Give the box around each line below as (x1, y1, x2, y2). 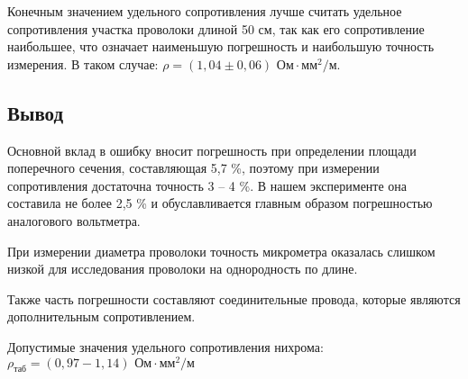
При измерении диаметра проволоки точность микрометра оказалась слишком (7, 241, 436, 260)
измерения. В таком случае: (7, 54, 159, 73)
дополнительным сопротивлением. (7, 307, 196, 326)
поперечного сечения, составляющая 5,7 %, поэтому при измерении (7, 158, 380, 177)
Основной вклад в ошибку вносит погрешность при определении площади (7, 140, 417, 159)
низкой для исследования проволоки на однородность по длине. (7, 259, 358, 278)
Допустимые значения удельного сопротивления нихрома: (7, 337, 324, 356)
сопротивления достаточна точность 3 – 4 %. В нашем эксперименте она (7, 176, 408, 194)
